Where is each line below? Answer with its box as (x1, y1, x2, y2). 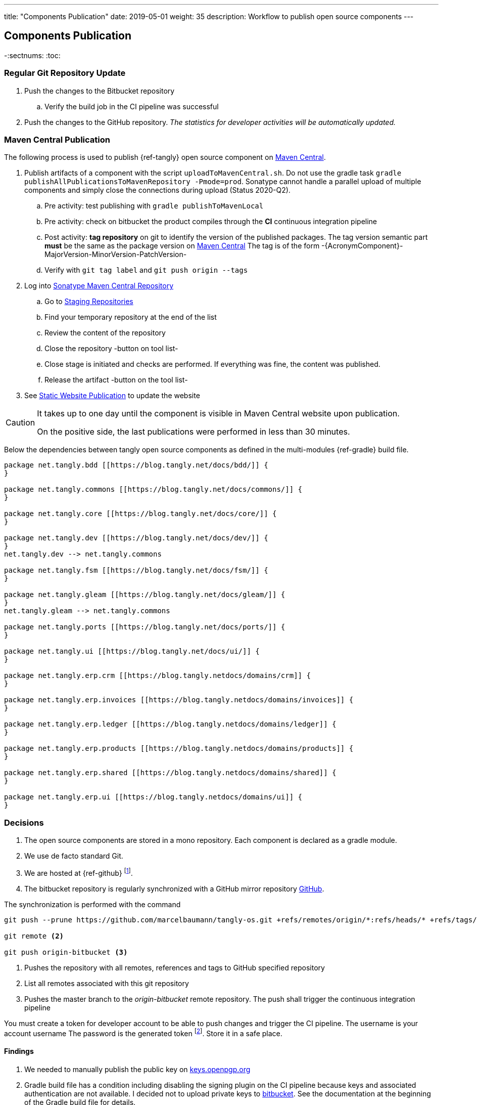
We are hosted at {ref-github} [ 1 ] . (24, 867, 133, 877)
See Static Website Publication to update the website (24, 391, 200, 400)
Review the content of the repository (44, 328, 166, 337)
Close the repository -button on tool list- (44, 344, 178, 353)
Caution (6, 417, 35, 428)
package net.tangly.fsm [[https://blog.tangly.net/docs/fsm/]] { (4, 566, 268, 575)
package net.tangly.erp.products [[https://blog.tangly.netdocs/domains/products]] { (4, 744, 354, 753)
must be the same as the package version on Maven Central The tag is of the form (44, 241, 320, 250)
